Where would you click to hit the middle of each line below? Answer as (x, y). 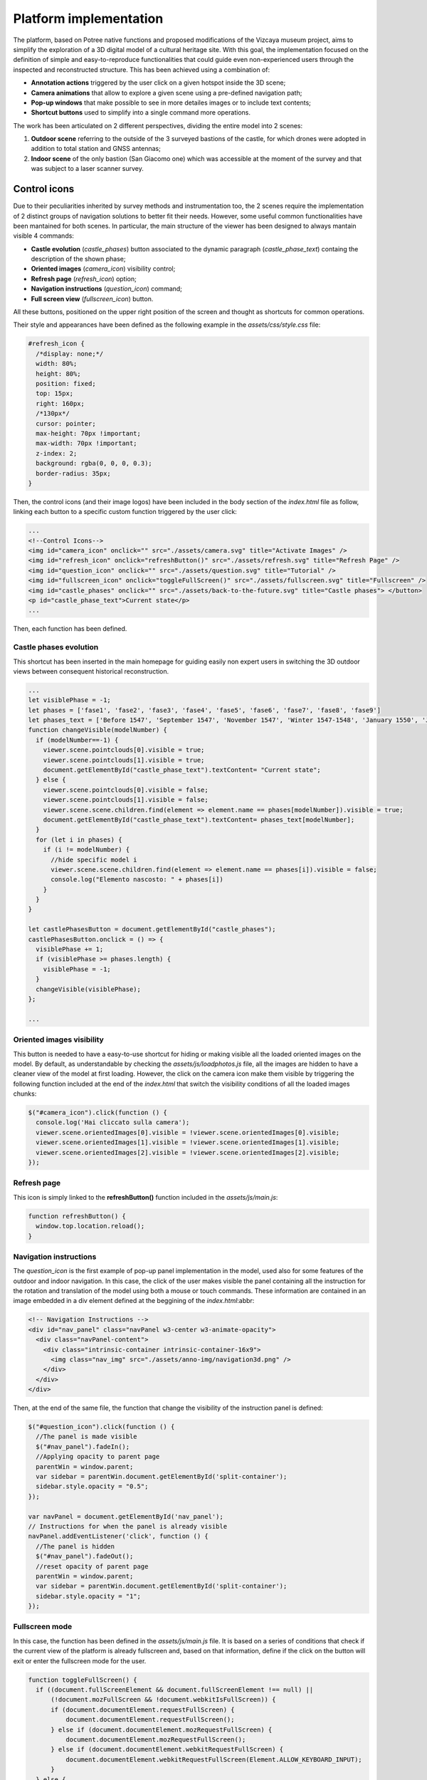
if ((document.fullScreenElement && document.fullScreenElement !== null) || (175, 1690)
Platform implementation (88, 19)
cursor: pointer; (66, 423)
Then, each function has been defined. (70, 629)
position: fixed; (66, 383)
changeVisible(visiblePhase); (89, 989)
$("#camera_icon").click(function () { (97, 1113)
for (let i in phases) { (79, 839)
